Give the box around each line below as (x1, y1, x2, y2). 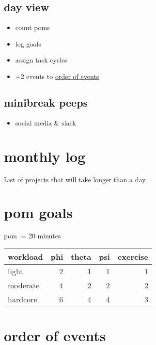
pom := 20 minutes (4, 231, 61, 241)
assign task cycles (15, 55, 67, 65)
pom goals (4, 203, 73, 222)
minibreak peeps (4, 94, 88, 110)
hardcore (8, 293, 37, 305)
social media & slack (15, 117, 76, 127)
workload (8, 251, 43, 262)
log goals (15, 38, 41, 48)
